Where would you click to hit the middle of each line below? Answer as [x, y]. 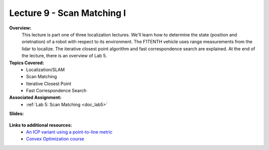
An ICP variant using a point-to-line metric [69, 132]
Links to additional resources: [41, 125]
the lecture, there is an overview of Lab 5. [64, 56]
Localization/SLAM [45, 69]
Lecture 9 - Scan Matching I [68, 13]
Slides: [17, 114]
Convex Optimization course [55, 139]
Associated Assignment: [35, 98]
